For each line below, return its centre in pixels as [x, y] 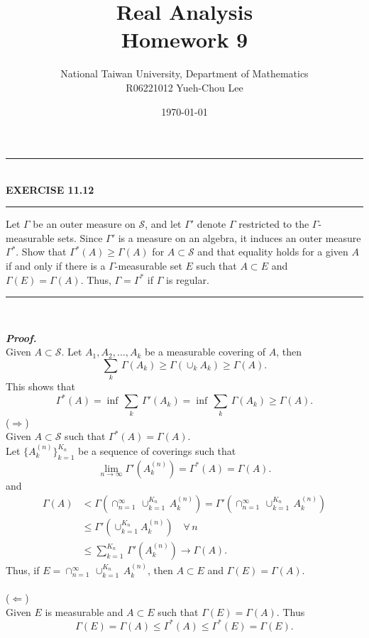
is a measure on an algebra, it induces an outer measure [239, 237]
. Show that [41, 252]
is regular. [187, 279]
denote [211, 224]
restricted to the [274, 224]
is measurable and [84, 611]
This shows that [40, 386]
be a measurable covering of [205, 352]
